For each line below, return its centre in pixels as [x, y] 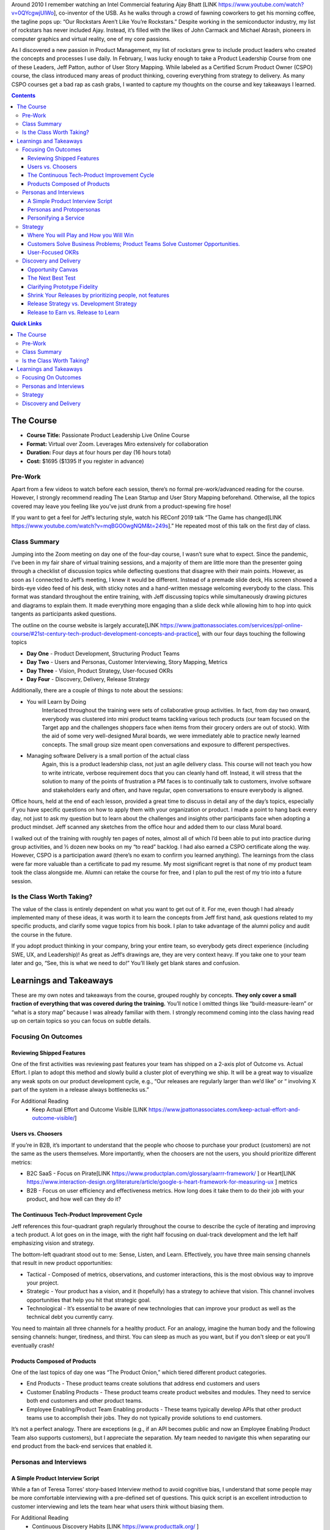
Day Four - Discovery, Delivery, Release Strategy [88, 679]
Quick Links [27, 324]
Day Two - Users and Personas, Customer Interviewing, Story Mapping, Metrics [127, 662]
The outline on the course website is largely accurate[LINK [85, 625]
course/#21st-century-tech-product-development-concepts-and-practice [104, 634]
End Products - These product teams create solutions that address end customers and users [143, 1384]
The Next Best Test [52, 278]
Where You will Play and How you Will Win [81, 235]
